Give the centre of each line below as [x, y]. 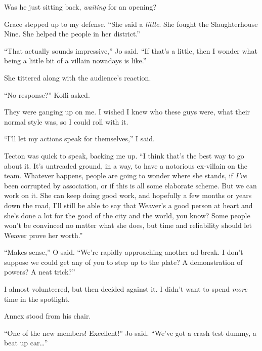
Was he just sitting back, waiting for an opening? [80, 7]
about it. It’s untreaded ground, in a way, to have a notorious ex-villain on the [126, 165]
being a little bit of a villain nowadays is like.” [75, 61]
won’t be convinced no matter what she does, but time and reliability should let [128, 225]
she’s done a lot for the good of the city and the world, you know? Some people [127, 215]
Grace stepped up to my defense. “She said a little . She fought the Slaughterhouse [131, 24]
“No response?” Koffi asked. [47, 94]
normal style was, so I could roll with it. [66, 121]
